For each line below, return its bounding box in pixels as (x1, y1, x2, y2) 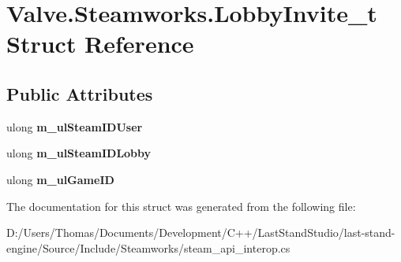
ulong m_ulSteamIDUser (6, 118, 143, 135)
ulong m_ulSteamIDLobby (6, 145, 152, 161)
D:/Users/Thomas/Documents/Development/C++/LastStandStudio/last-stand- (6, 224, 395, 241)
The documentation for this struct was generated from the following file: (6, 197, 356, 214)
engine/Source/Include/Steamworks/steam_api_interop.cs (6, 239, 290, 256)
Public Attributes (6, 81, 153, 105)
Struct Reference (6, 28, 194, 60)
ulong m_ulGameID (6, 171, 114, 187)
